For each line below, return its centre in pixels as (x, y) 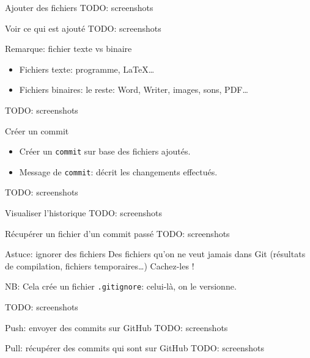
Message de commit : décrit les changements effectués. (118, 171)
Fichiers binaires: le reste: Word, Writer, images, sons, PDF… (134, 89)
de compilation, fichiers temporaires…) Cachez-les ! (100, 265)
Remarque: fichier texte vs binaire (68, 49)
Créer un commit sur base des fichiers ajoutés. (105, 151)
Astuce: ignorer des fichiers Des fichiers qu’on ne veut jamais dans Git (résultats (155, 254)
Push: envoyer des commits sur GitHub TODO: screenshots (116, 327)
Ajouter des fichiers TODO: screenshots (79, 7)
